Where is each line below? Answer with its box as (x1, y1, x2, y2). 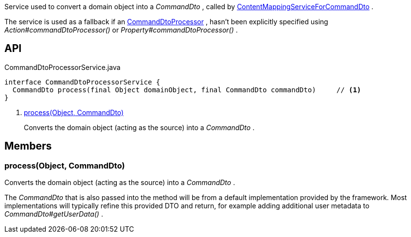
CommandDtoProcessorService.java (4, 63, 121, 71)
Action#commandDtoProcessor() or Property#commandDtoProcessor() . (4, 26, 238, 34)
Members (4, 140, 52, 152)
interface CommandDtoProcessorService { (4, 78, 161, 86)
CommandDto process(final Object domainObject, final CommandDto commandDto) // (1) (12, 85, 361, 94)
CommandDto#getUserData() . (4, 210, 103, 219)
